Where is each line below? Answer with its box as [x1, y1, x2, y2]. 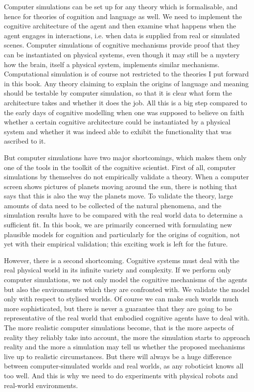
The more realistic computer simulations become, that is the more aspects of [4, 322, 234, 332]
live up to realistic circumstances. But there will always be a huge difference [4, 351, 232, 361]
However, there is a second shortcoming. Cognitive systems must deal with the [4, 255, 239, 265]
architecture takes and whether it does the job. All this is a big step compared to [4, 97, 247, 107]
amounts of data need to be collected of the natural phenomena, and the [4, 200, 222, 210]
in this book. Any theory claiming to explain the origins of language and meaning [4, 78, 249, 88]
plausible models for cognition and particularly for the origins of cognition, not [4, 229, 240, 239]
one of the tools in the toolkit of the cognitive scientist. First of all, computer [4, 162, 236, 172]
